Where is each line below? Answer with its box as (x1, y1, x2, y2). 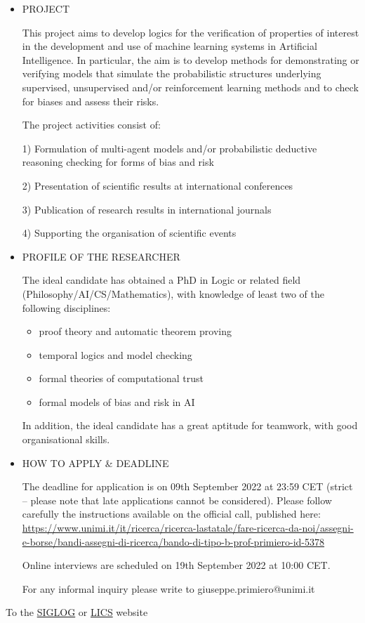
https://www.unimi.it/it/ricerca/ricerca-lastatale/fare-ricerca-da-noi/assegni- (22, 520, 354, 535)
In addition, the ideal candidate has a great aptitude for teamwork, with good (22, 418, 358, 433)
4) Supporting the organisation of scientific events (22, 225, 237, 240)
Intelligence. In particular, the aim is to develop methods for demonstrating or (22, 52, 359, 67)
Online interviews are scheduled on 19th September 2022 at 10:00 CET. (22, 558, 331, 572)
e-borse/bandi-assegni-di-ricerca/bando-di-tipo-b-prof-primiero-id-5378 (22, 534, 325, 549)
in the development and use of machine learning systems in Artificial (22, 39, 317, 53)
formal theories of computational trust (39, 371, 204, 386)
